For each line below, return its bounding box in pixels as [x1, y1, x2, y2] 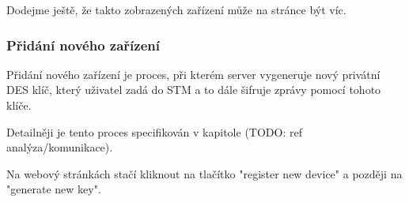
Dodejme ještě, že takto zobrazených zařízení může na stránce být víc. [6, 2, 347, 17]
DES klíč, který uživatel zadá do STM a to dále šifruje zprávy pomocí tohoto [6, 81, 381, 98]
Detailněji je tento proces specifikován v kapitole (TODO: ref [6, 123, 302, 140]
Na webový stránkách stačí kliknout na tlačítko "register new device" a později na [6, 165, 403, 181]
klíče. [6, 97, 32, 113]
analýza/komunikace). [6, 139, 113, 155]
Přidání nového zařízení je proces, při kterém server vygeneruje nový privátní [6, 65, 381, 82]
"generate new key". [6, 181, 101, 197]
